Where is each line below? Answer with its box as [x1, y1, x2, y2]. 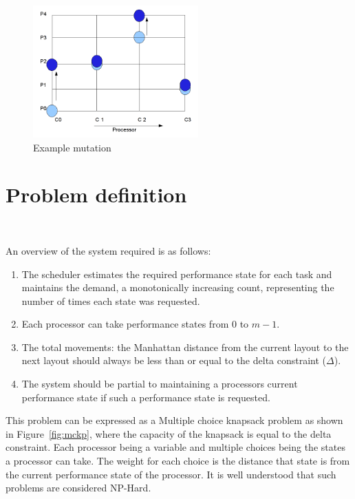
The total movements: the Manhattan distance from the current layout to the [21, 339, 349, 354]
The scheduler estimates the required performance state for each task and [21, 266, 332, 281]
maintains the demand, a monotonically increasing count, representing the [21, 280, 334, 295]
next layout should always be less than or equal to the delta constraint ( [21, 353, 327, 368]
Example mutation [33, 140, 111, 154]
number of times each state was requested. [21, 293, 200, 308]
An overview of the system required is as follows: [6, 243, 211, 257]
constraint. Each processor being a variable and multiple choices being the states [6, 440, 345, 454]
